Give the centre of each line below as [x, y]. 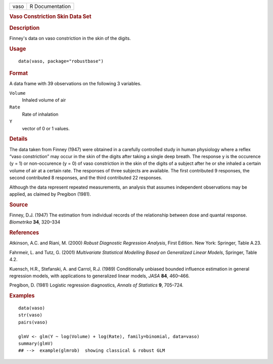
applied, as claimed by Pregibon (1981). [50, 194]
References [24, 233]
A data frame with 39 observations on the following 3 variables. [75, 84]
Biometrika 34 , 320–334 [35, 222]
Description [25, 28]
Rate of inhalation [40, 114]
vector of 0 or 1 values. [46, 128]
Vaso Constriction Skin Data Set [51, 17]
